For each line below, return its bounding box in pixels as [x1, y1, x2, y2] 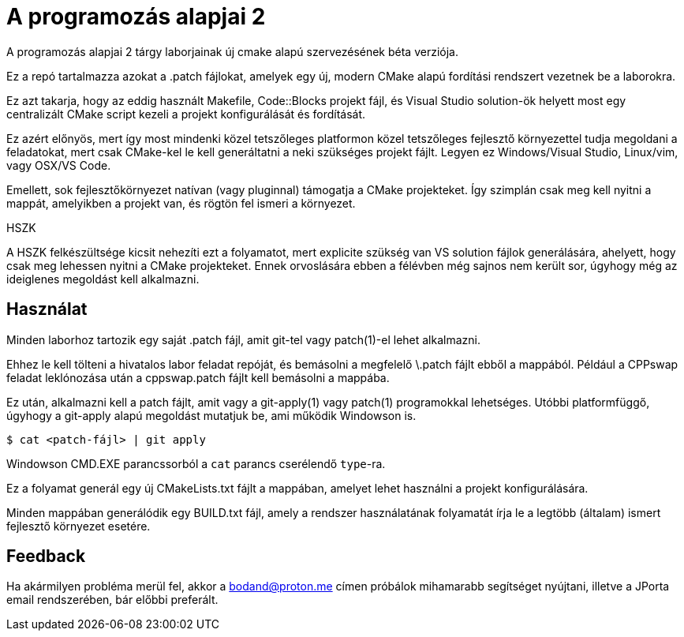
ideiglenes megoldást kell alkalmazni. [6, 272, 200, 286]
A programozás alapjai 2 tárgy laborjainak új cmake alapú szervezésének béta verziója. [6, 44, 459, 58]
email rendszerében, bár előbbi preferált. [6, 593, 219, 607]
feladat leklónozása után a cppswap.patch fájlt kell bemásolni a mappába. [6, 370, 390, 384]
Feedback [6, 546, 86, 567]
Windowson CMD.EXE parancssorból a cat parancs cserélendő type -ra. [6, 456, 386, 470]
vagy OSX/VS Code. [6, 158, 111, 172]
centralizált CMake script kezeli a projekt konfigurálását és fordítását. [6, 107, 366, 121]
